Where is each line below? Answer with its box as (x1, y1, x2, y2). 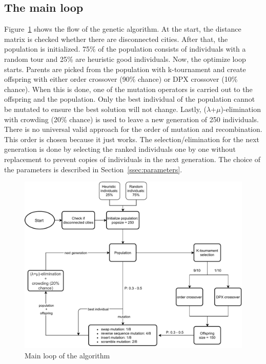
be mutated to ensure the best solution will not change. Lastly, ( (4, 103, 207, 114)
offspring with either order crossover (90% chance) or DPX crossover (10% (4, 74, 238, 84)
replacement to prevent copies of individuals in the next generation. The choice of (4, 153, 260, 164)
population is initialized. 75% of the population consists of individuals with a (4, 43, 246, 54)
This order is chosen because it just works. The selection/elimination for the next (4, 133, 260, 144)
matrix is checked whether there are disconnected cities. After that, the (4, 33, 228, 44)
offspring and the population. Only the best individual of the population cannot (4, 94, 255, 104)
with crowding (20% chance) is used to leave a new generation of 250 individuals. (4, 113, 259, 124)
